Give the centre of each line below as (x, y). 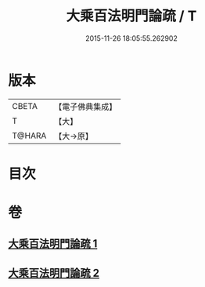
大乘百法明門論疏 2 (54, 272)
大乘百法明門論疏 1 (53, 244)
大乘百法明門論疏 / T (131, 16)
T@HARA (29, 136)
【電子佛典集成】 (86, 107)
